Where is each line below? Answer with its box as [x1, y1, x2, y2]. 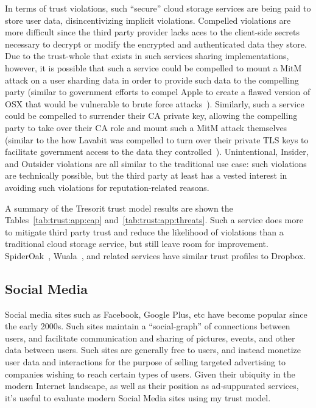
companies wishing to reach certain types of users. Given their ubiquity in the [5, 367, 295, 380]
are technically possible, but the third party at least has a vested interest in [5, 169, 287, 182]
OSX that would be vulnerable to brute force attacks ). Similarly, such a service [5, 97, 304, 110]
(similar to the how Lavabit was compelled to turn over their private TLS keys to [5, 133, 309, 146]
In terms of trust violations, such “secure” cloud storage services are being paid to [5, 2, 311, 14]
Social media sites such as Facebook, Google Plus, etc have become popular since [5, 307, 307, 320]
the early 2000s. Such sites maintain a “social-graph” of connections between [5, 320, 290, 332]
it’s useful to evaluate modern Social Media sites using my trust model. [5, 391, 271, 404]
